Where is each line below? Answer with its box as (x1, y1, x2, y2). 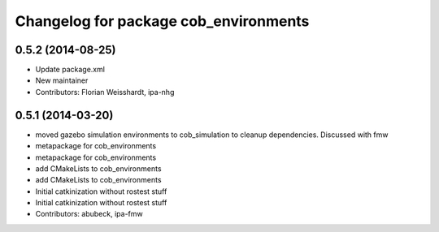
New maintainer (35, 75, 89, 85)
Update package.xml (35, 65, 106, 75)
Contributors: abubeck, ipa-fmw (35, 209, 143, 219)
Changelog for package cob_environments (15, 12, 310, 30)
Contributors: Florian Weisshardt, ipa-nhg (35, 87, 175, 97)
